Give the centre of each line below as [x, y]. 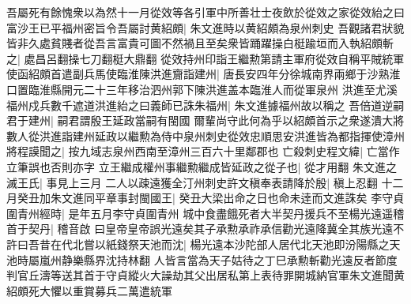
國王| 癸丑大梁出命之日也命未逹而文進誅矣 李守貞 [277, 198]
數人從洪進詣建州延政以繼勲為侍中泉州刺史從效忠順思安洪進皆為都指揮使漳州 [205, 135]
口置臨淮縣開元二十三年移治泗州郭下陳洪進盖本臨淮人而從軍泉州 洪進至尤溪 [202, 89]
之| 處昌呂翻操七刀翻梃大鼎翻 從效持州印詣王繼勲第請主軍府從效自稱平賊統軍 [205, 58]
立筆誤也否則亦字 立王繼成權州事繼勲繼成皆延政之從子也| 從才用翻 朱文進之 [202, 166]
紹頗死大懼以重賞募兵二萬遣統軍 [89, 290]
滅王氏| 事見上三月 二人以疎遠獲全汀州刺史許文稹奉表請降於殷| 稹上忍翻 [192, 182]
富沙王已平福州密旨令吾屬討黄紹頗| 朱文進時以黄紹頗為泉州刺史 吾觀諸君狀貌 [205, 27]
